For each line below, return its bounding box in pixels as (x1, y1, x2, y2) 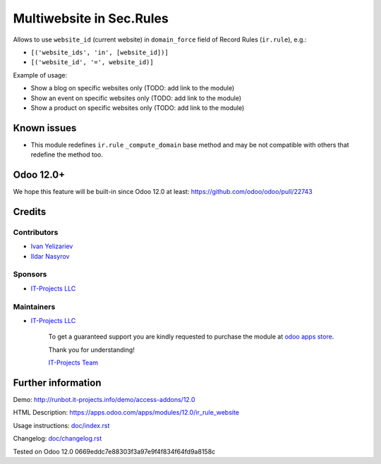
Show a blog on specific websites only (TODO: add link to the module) (30, 84, 235, 92)
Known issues (13, 122, 77, 134)
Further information (13, 377, 102, 389)
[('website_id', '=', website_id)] (30, 59, 155, 66)
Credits (13, 205, 47, 218)
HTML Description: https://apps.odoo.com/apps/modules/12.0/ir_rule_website (13, 408, 240, 417)
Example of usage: (13, 71, 68, 79)
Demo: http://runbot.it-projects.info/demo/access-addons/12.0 (13, 396, 195, 403)
